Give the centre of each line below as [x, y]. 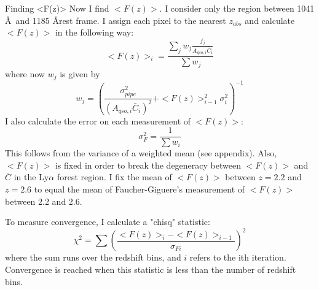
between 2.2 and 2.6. [44, 201]
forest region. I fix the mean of [114, 177]
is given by [80, 73]
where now [25, 73]
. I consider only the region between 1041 [237, 8]
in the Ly [31, 177]
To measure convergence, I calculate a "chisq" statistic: [108, 222]
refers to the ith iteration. [238, 257]
